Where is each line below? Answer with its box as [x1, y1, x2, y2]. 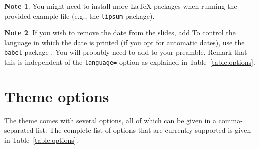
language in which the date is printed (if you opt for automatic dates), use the [4, 37, 245, 47]
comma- [218, 115, 243, 125]
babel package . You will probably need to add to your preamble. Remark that [4, 47, 247, 57]
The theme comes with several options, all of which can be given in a [4, 115, 216, 125]
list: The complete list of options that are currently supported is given [36, 125, 251, 135]
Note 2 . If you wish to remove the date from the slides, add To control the [4, 27, 236, 38]
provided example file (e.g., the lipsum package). [4, 10, 155, 21]
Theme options [4, 86, 109, 106]
